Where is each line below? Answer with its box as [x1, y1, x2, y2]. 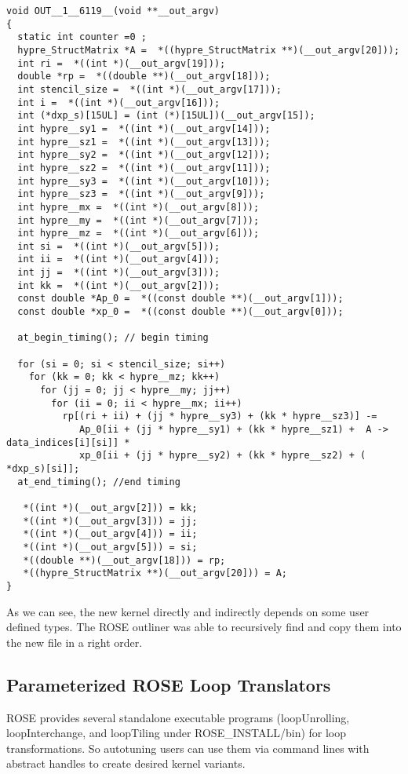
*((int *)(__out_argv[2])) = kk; [23, 502, 198, 513]
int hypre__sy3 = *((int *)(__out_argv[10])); [17, 175, 271, 187]
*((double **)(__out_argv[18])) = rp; [23, 554, 226, 566]
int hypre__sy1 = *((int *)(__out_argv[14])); [17, 122, 271, 134]
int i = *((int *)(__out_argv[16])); [17, 97, 220, 108]
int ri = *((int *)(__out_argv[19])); [17, 57, 226, 69]
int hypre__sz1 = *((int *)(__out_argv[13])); [17, 136, 271, 148]
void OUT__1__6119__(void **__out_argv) [6, 5, 220, 16]
